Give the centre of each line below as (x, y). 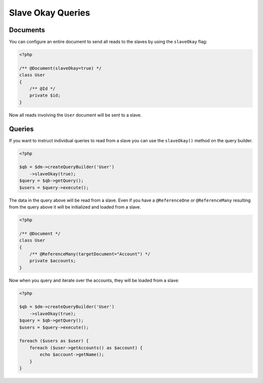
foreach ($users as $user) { (54, 341)
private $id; (45, 96)
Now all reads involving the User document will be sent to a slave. (75, 115)
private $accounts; (53, 261)
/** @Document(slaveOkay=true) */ (60, 68)
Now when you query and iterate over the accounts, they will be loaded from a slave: (94, 280)
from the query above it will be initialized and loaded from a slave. (75, 207)
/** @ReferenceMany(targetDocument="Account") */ (90, 254)
